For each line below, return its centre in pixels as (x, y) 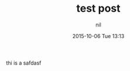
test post (98, 9)
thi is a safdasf (24, 63)
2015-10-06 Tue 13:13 (98, 36)
